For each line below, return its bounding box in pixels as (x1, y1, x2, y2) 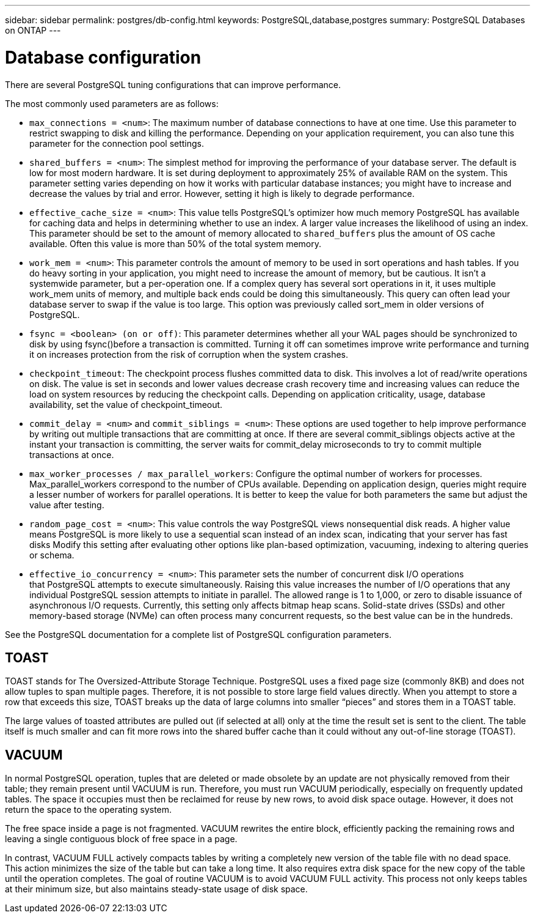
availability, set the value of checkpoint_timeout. (29, 399, 223, 410)
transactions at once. (29, 449, 114, 460)
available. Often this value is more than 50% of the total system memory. (29, 238, 322, 249)
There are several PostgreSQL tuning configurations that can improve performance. (5, 79, 341, 90)
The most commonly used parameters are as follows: (5, 98, 219, 109)
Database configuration (5, 46, 202, 68)
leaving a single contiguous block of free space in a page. (5, 834, 238, 845)
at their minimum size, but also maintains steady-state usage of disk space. (5, 884, 308, 895)
